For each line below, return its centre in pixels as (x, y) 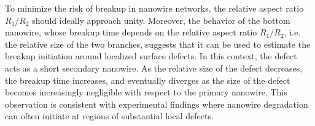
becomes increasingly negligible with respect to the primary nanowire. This (146, 92)
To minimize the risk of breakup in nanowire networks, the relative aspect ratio (154, 8)
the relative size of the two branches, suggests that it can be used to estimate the (158, 44)
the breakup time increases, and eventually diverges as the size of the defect (148, 80)
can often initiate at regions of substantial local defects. (109, 116)
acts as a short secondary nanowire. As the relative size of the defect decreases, (154, 68)
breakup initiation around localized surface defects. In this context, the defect (151, 56)
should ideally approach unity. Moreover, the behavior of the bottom (161, 20)
